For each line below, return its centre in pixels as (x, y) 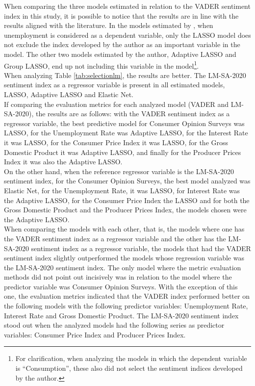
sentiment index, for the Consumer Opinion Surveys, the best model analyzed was (127, 181)
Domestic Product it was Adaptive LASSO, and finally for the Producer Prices (123, 152)
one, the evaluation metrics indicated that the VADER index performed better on (127, 296)
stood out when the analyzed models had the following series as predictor (114, 325)
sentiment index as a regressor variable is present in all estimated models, (115, 85)
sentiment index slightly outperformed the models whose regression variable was (124, 258)
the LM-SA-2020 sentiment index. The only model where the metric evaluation (123, 267)
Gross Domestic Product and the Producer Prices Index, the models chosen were (125, 210)
